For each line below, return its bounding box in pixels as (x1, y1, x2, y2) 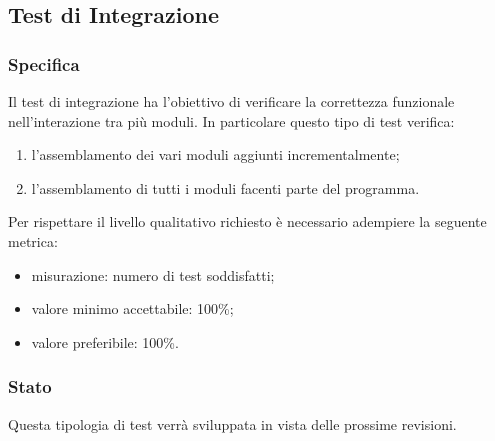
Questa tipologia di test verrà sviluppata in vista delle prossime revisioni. (8, 413, 457, 434)
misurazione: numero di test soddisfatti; (31, 264, 275, 285)
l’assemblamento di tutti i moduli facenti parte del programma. (31, 177, 420, 198)
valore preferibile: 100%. (31, 331, 179, 352)
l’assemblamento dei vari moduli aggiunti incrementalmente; (31, 144, 400, 165)
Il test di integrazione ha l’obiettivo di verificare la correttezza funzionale (8, 91, 455, 111)
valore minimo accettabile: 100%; (31, 298, 234, 319)
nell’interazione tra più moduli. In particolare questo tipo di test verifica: (8, 110, 455, 131)
